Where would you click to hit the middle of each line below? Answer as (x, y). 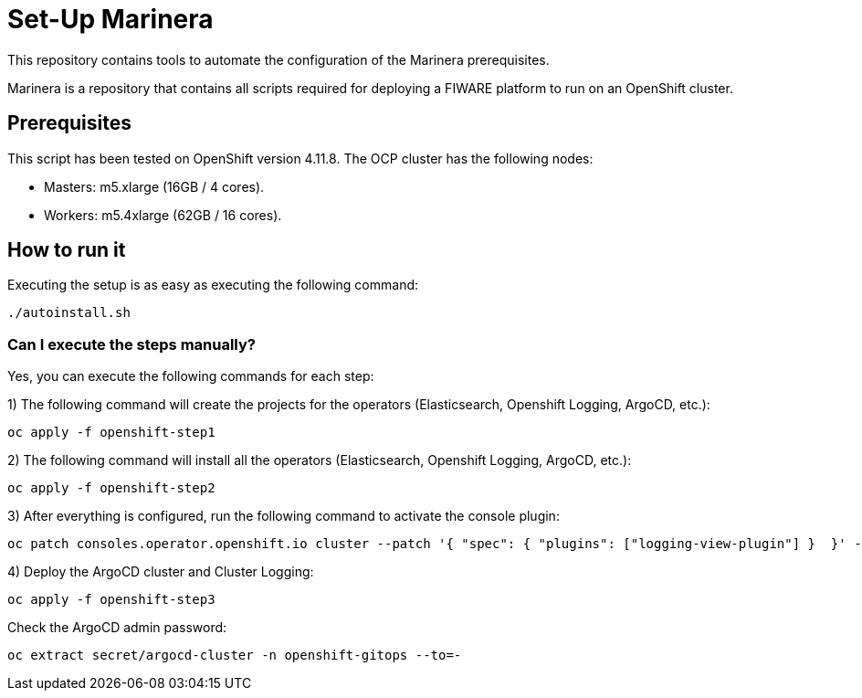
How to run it (67, 250)
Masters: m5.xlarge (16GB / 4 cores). (154, 186)
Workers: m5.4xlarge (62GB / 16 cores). (163, 215)
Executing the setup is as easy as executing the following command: (213, 285)
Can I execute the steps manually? (131, 344)
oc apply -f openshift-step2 (111, 488)
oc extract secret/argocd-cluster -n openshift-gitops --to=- (235, 656)
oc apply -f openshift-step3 (111, 600)
